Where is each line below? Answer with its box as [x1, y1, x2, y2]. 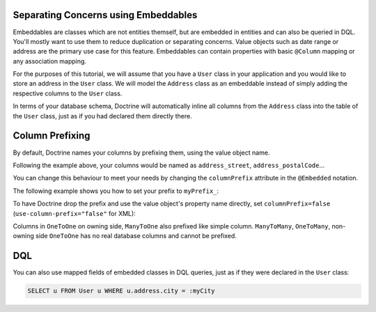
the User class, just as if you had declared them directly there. [13, 111, 192, 120]
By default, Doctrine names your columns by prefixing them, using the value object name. [13, 148, 270, 157]
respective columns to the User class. [13, 89, 123, 97]
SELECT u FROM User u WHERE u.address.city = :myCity [27, 287, 215, 295]
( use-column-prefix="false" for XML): [13, 209, 136, 217]
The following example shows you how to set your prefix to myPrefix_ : [13, 187, 219, 195]
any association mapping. [13, 56, 87, 65]
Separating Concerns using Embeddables [13, 9, 198, 21]
